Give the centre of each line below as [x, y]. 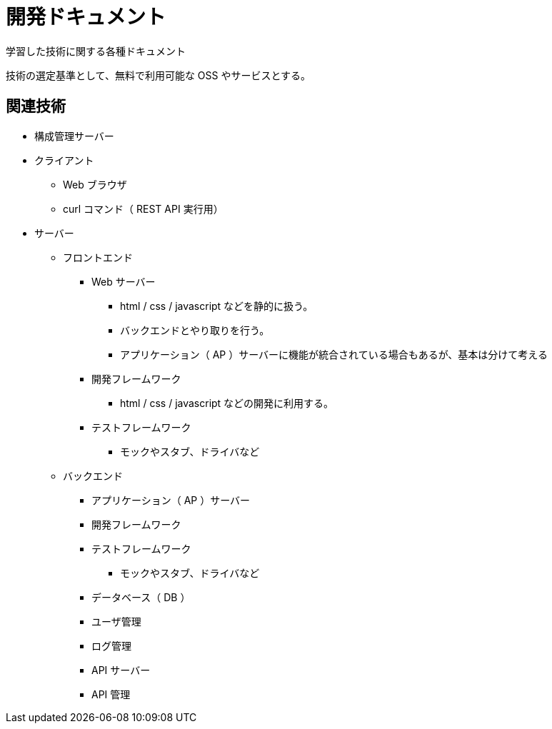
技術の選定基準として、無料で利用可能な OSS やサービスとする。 [159, 75]
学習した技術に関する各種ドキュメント [96, 51]
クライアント [64, 160]
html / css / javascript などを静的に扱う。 [217, 306]
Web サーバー [124, 281]
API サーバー [121, 670]
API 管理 [111, 694]
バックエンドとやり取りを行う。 [195, 330]
